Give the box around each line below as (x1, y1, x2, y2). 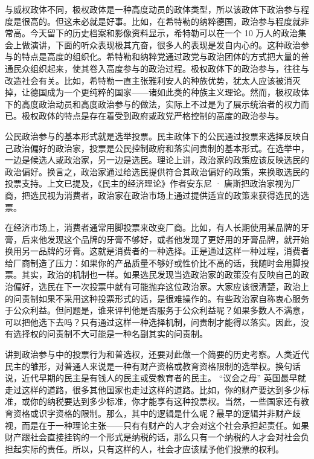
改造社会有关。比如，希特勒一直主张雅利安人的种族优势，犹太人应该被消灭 (5, 74, 301, 86)
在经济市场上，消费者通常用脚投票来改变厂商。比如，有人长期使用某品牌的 (5, 221, 301, 234)
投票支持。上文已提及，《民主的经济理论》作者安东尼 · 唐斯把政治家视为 (5, 177, 292, 190)
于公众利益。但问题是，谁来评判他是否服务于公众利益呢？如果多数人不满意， (5, 304, 309, 316)
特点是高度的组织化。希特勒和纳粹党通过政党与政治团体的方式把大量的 (21, 50, 301, 63)
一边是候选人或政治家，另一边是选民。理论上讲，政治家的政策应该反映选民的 (5, 153, 309, 166)
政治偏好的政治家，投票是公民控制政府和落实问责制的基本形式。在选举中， (13, 141, 309, 154)
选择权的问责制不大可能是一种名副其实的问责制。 (13, 327, 208, 340)
